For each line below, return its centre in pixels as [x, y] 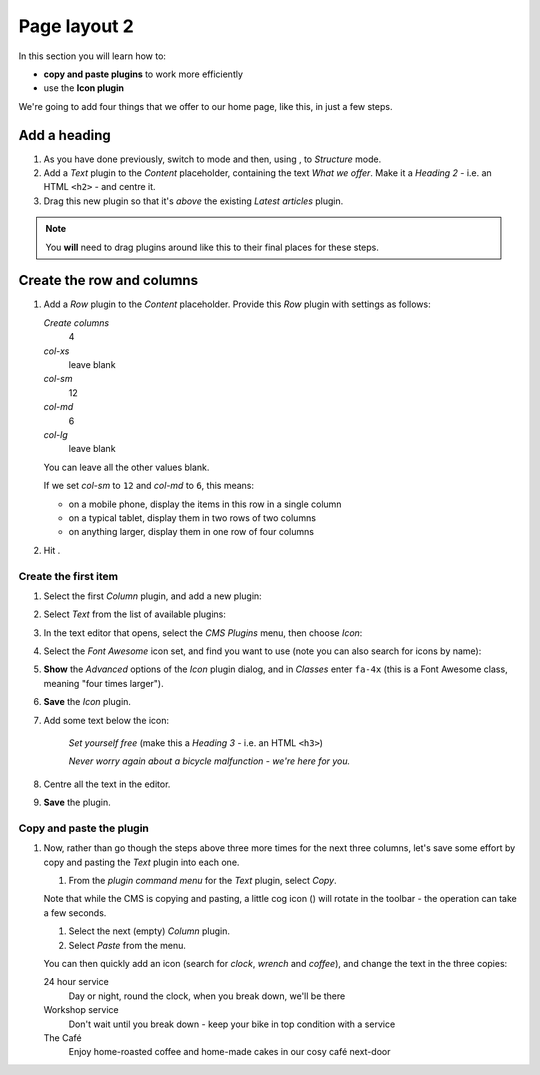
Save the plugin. [77, 802]
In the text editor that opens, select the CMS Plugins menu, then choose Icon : [203, 632]
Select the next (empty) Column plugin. [149, 931]
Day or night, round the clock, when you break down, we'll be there [207, 996]
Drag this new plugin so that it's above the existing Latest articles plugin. [193, 201]
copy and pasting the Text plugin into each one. [141, 862]
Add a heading [65, 135]
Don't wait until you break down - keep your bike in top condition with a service [232, 1024]
